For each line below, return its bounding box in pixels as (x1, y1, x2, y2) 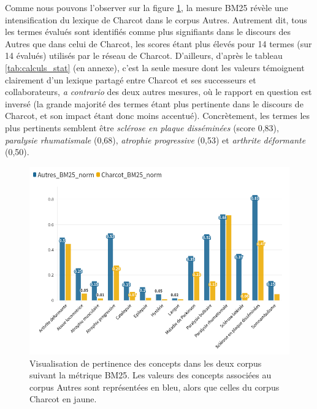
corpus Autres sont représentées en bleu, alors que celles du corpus (29, 380, 280, 393)
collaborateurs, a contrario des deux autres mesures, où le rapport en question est (5, 85, 312, 98)
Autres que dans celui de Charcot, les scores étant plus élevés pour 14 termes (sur (5, 37, 312, 50)
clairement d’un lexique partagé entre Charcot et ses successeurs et (5, 73, 256, 86)
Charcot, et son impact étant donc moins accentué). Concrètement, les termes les (5, 109, 310, 122)
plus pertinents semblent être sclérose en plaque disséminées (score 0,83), (5, 121, 279, 134)
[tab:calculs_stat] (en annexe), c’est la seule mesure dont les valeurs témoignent (5, 61, 305, 74)
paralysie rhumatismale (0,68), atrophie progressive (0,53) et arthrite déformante (5, 133, 306, 146)
